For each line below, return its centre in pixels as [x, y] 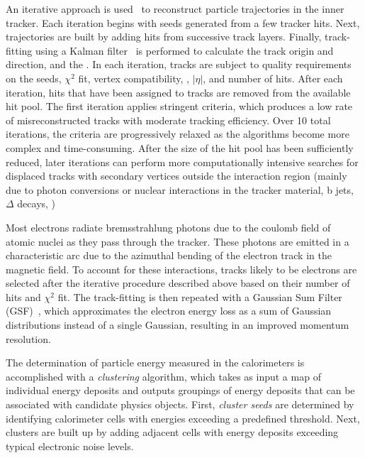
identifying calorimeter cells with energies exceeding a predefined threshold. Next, [183, 418]
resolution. [28, 338]
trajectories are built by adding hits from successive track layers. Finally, [164, 37]
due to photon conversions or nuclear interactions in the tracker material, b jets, [180, 189]
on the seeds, [34, 78]
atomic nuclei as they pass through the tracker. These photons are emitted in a [178, 241]
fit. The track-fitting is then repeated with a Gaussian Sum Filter [200, 296]
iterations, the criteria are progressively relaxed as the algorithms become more [178, 134]
